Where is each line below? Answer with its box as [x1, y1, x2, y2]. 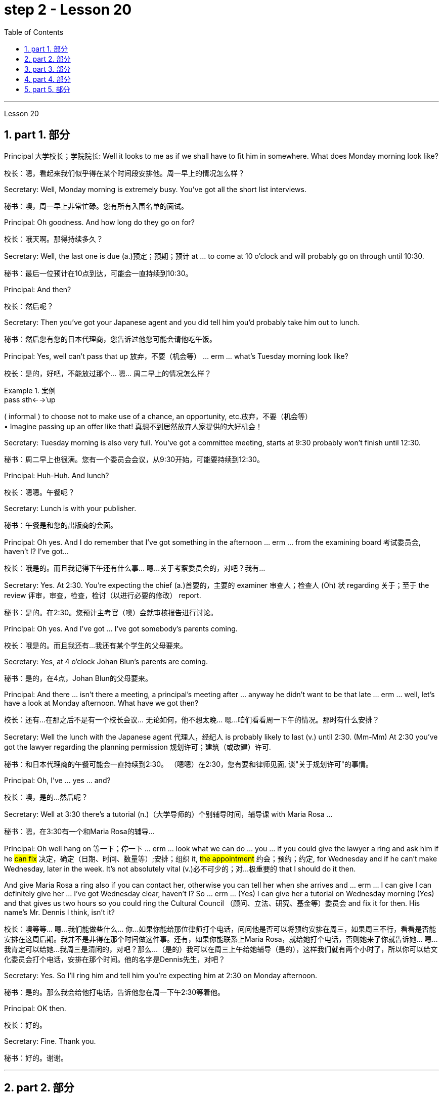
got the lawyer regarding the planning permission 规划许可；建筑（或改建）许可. [4, 742, 271, 751]
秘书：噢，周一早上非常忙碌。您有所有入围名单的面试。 [4, 201, 188, 210]
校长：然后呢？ [4, 301, 54, 310]
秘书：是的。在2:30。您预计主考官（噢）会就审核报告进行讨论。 [4, 608, 218, 617]
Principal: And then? [4, 285, 71, 294]
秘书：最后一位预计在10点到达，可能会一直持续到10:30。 [4, 268, 193, 278]
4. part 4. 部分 [24, 74, 71, 83]
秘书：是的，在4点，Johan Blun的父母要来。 [4, 673, 152, 682]
